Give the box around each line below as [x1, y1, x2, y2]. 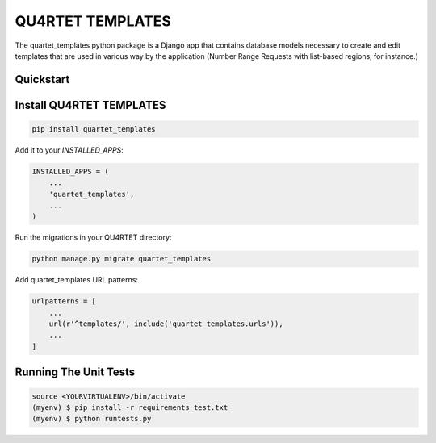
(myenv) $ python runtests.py [31, 414, 152, 424]
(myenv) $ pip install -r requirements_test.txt [31, 403, 228, 412]
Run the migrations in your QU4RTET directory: [15, 232, 172, 242]
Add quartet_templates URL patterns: [15, 275, 139, 285]
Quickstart [15, 73, 70, 86]
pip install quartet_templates [31, 124, 157, 133]
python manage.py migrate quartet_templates [31, 254, 212, 264]
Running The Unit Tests [15, 366, 136, 379]
